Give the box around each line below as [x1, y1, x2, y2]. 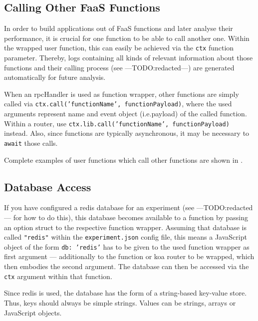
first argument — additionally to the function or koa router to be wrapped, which [4, 251, 255, 262]
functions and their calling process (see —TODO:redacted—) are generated [4, 62, 235, 72]
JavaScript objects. [4, 307, 62, 318]
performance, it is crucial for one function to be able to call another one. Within [4, 32, 250, 43]
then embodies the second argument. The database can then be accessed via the [4, 261, 249, 272]
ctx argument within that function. [4, 271, 112, 281]
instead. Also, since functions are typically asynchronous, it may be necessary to [4, 128, 250, 138]
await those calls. [4, 137, 58, 148]
